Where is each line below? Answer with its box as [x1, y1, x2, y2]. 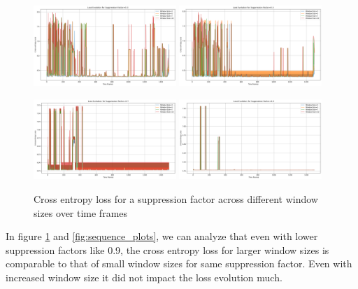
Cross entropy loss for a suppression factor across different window [34, 191, 318, 206]
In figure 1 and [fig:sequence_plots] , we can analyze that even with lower [6, 229, 318, 244]
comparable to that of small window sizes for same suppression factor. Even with [6, 256, 352, 271]
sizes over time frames [34, 205, 128, 220]
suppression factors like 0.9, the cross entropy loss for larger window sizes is [6, 242, 329, 257]
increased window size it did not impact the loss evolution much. [6, 269, 282, 284]
